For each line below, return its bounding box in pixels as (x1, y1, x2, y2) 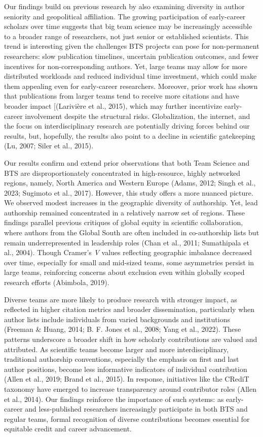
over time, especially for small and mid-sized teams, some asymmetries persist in (4, 257, 254, 267)
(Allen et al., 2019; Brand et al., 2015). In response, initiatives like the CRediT (4, 373, 249, 384)
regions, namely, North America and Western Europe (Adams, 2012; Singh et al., (4, 177, 256, 188)
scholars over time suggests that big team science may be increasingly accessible (4, 21, 252, 32)
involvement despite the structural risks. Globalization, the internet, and (25, 110, 250, 121)
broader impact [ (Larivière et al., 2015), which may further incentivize (4, 100, 222, 111)
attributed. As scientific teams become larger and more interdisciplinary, (4, 344, 229, 354)
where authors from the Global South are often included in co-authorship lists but (4, 227, 259, 238)
